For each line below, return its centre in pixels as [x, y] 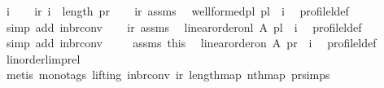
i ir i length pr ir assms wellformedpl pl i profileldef [177, 11]
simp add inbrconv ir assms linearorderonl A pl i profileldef [184, 26]
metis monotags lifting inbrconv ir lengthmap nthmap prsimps [168, 75]
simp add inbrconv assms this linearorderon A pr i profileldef [191, 43]
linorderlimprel [43, 58]
